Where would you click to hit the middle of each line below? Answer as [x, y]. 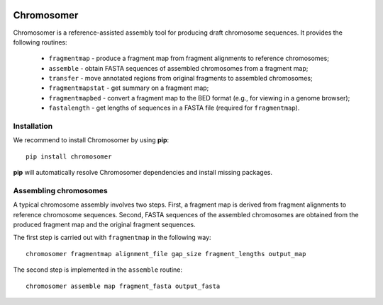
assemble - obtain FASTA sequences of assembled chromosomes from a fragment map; [178, 68]
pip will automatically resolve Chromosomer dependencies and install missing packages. [143, 173]
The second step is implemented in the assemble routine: [98, 270]
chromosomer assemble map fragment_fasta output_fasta [123, 286]
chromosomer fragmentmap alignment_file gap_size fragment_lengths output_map [166, 254]
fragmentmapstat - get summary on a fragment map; [129, 88]
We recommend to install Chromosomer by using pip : [91, 140]
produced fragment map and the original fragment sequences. [105, 225]
